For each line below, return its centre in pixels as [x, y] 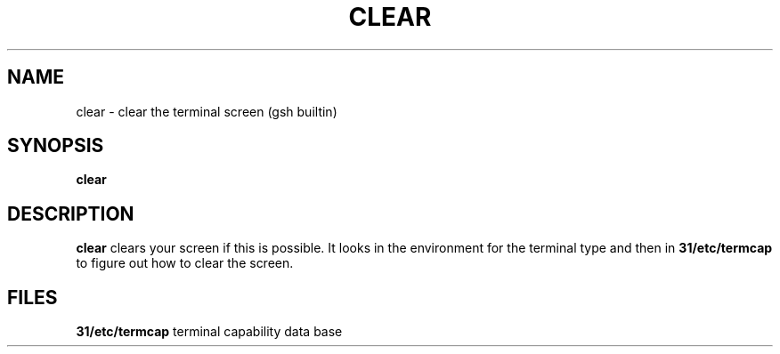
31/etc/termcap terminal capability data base [209, 332]
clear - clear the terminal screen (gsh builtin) [207, 111]
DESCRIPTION [71, 213]
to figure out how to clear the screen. [185, 263]
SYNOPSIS [56, 146]
